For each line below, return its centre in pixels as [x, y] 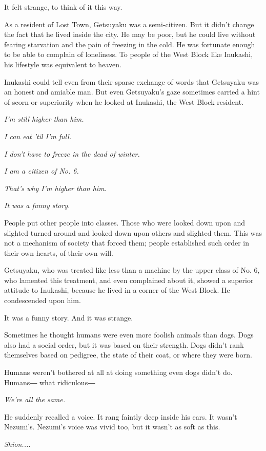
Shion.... [17, 444]
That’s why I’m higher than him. [55, 188]
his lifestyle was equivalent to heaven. [63, 64]
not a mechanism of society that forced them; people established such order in [127, 243]
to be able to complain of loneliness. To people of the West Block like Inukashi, [129, 54]
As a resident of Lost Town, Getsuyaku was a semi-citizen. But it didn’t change [129, 24]
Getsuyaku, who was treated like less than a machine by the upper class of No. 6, [132, 270]
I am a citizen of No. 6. [42, 171]
